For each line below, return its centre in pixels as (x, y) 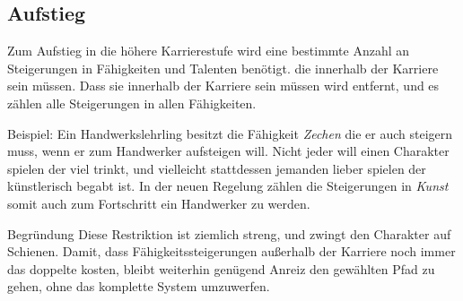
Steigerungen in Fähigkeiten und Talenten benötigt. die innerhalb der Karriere (223, 68)
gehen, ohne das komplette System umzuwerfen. (139, 286)
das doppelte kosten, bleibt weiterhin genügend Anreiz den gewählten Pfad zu (221, 268)
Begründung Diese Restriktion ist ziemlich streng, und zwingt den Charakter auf (229, 233)
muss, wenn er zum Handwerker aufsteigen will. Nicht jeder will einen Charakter (228, 151)
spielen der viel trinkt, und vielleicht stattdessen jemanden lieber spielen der (217, 168)
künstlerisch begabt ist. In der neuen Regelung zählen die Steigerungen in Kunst (228, 186)
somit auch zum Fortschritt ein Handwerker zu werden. (159, 203)
